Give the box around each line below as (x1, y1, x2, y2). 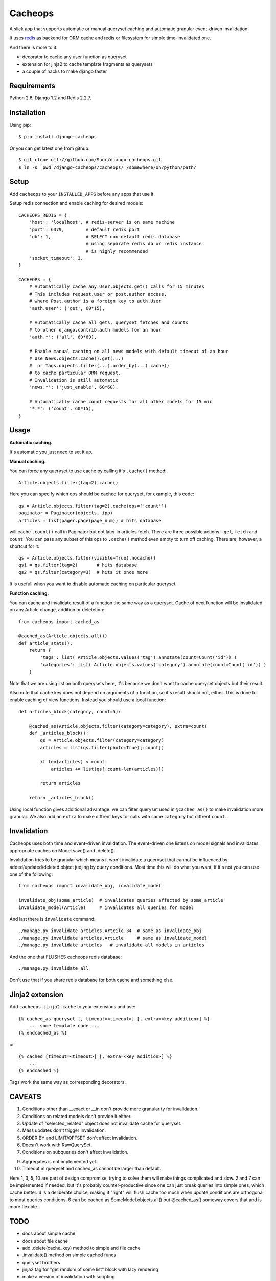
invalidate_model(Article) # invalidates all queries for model (18, 904, 194, 911)
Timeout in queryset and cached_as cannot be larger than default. (22, 1166, 162, 1172)
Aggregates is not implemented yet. (22, 1159, 98, 1165)
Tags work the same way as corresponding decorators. (9, 1079, 126, 1085)
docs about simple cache (22, 1230, 76, 1237)
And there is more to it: (9, 44, 58, 51)
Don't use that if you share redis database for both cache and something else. (9, 977, 174, 983)
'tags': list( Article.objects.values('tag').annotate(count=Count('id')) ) (40, 654, 237, 660)
